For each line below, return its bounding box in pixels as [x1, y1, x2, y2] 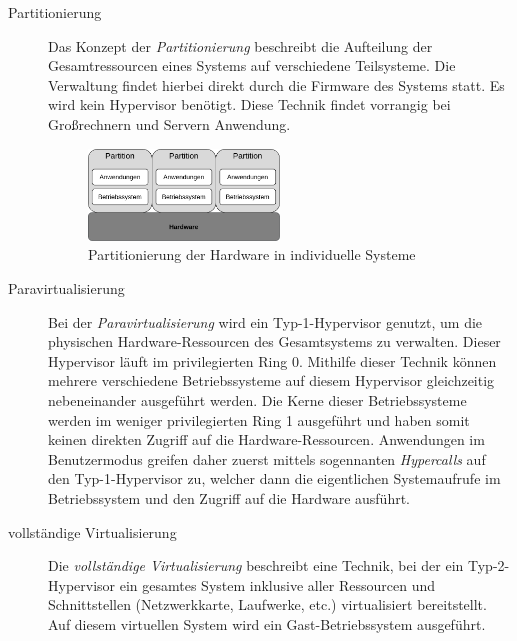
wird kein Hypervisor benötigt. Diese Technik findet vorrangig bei [48, 94, 451, 115]
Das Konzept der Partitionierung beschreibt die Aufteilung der [48, 35, 433, 56]
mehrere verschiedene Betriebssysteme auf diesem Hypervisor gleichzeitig [48, 370, 495, 391]
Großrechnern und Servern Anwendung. [48, 113, 291, 134]
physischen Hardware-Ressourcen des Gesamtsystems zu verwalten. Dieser [48, 331, 501, 352]
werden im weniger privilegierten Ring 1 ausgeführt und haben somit [48, 409, 470, 430]
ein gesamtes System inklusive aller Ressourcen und [119, 574, 436, 595]
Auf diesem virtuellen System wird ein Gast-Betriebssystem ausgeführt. [48, 613, 486, 634]
